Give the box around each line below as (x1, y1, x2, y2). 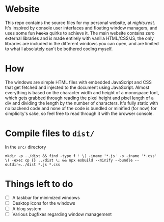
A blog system (12, 205, 42, 212)
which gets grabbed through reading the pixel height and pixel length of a (5, 95, 154, 101)
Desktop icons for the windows (12, 200, 75, 206)
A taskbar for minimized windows (12, 194, 80, 200)
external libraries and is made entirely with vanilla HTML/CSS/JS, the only (5, 35, 154, 41)
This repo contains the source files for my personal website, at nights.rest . (5, 20, 156, 26)
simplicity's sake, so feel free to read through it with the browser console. (5, 111, 154, 116)
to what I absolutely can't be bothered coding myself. (5, 46, 113, 52)
